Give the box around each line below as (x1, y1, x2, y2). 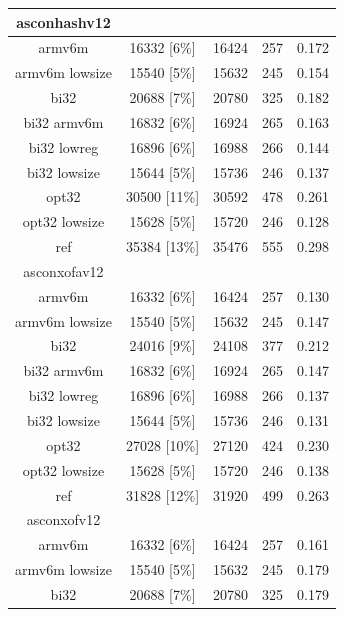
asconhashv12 (16, 11, 111, 32)
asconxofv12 (26, 509, 101, 530)
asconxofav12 (23, 260, 104, 281)
